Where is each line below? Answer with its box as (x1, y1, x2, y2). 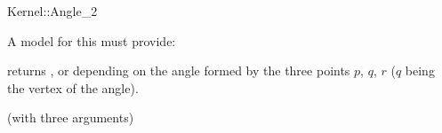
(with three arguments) (7, 108, 134, 127)
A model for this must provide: (7, 31, 176, 50)
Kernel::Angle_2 (7, 2, 98, 20)
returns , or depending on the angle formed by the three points (7, 61, 350, 80)
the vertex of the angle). (7, 78, 139, 97)
